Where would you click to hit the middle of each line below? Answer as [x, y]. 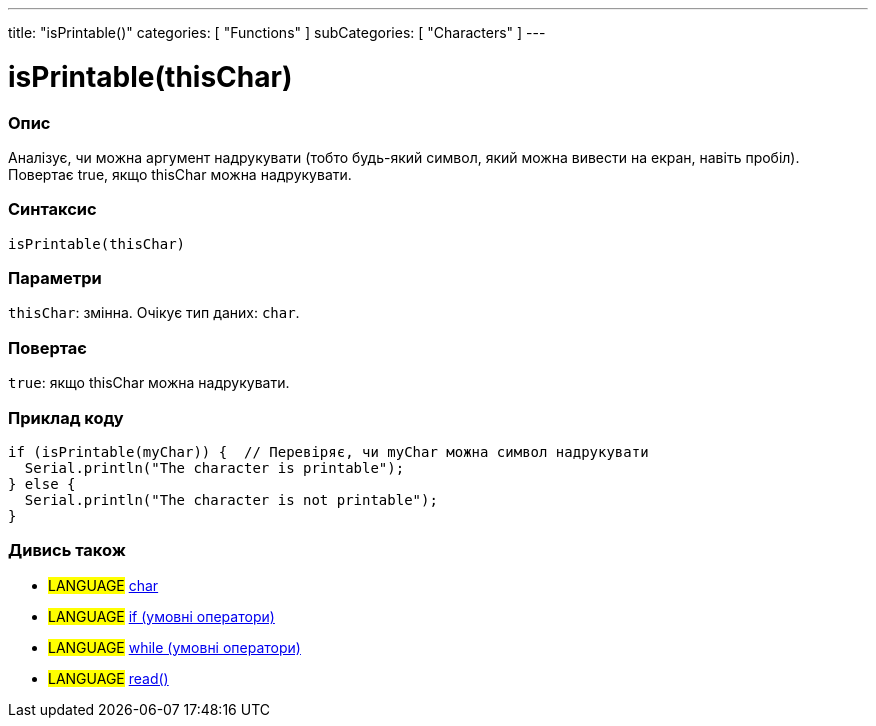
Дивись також [67, 550]
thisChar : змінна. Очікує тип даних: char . [154, 313]
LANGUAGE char [103, 585]
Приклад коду [66, 417]
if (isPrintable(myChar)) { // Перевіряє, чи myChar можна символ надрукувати [328, 451]
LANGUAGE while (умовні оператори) [174, 647]
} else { [42, 483]
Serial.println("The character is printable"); [214, 467]
